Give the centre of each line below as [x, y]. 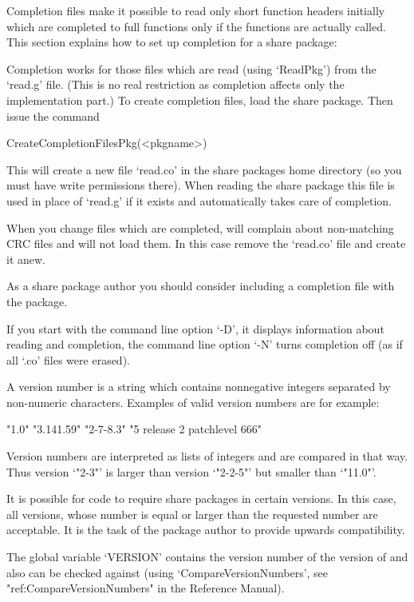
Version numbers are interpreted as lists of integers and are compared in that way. [207, 456]
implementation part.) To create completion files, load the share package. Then [200, 100]
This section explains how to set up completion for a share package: [172, 42]
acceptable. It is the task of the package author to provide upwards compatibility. [206, 530]
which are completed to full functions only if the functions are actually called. [196, 26]
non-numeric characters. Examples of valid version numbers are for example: [193, 402]
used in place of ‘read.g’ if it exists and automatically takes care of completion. [199, 200]
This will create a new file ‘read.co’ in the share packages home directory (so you [204, 169]
